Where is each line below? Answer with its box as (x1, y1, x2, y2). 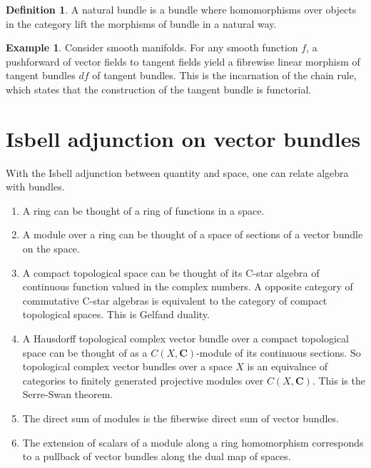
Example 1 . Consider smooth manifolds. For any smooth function (6, 40, 298, 55)
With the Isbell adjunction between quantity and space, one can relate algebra (6, 165, 349, 180)
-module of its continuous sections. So (196, 345, 361, 360)
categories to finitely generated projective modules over (22, 372, 264, 387)
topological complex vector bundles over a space (22, 359, 233, 374)
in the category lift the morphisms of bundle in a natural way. (6, 16, 277, 31)
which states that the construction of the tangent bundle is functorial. (6, 81, 312, 96)
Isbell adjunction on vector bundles (6, 123, 361, 153)
